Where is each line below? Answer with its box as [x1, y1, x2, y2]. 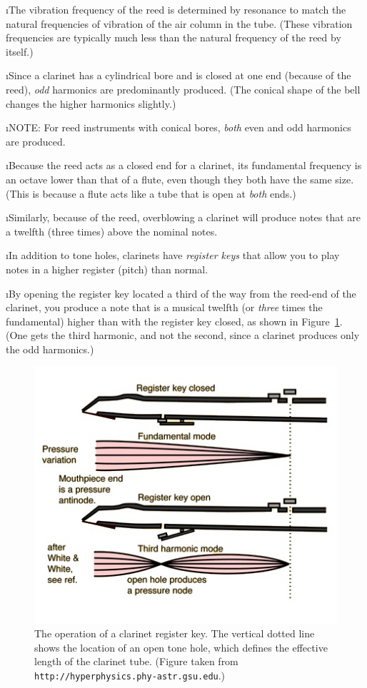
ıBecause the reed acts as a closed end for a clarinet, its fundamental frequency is [6, 158, 362, 173]
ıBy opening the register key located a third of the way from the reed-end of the [6, 285, 356, 300]
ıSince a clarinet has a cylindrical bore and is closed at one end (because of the [6, 68, 351, 83]
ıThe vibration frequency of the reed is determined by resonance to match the [6, 2, 346, 16]
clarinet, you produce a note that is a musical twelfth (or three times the [6, 300, 323, 315]
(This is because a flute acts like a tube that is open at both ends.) [6, 186, 296, 201]
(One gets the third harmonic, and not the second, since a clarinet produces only [6, 328, 360, 343]
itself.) [6, 44, 34, 59]
